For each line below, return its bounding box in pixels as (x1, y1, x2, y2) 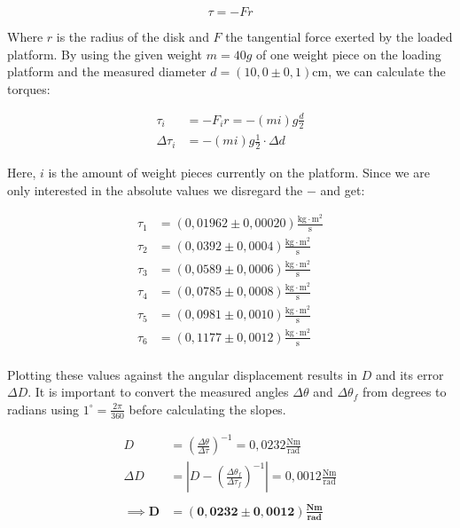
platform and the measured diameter (7, 62, 207, 81)
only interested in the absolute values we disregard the (7, 180, 303, 199)
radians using (7, 399, 80, 418)
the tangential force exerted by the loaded (225, 28, 453, 45)
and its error (375, 365, 444, 383)
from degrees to (362, 382, 447, 401)
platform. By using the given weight (7, 44, 203, 63)
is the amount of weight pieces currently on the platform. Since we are (48, 163, 430, 182)
